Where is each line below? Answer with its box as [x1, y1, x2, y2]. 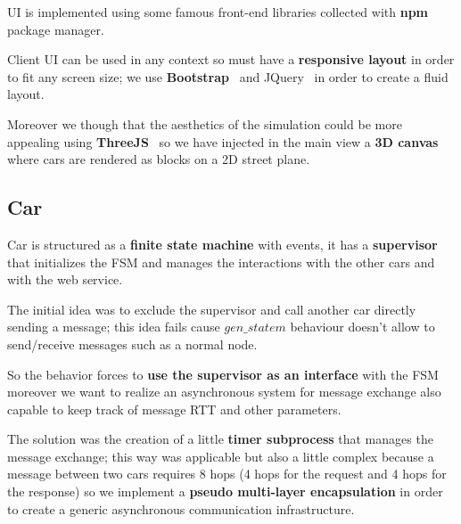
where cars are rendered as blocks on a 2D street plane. [7, 150, 310, 168]
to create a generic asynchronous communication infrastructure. [7, 499, 355, 518]
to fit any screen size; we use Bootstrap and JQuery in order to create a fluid [7, 67, 449, 86]
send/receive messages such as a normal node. [7, 334, 258, 353]
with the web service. [7, 270, 123, 289]
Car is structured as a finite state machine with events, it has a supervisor [7, 234, 438, 253]
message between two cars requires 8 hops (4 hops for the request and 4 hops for [7, 464, 447, 483]
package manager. [7, 20, 104, 38]
